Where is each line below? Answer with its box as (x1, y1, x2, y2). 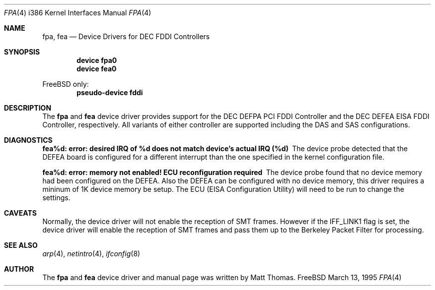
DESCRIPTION (4, 104, 52, 112)
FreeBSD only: (42, 80, 89, 88)
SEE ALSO (4, 241, 38, 249)
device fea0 (76, 64, 117, 73)
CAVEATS (4, 209, 37, 217)
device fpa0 (76, 56, 117, 64)
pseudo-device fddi (76, 88, 143, 97)
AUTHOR (4, 265, 34, 273)
